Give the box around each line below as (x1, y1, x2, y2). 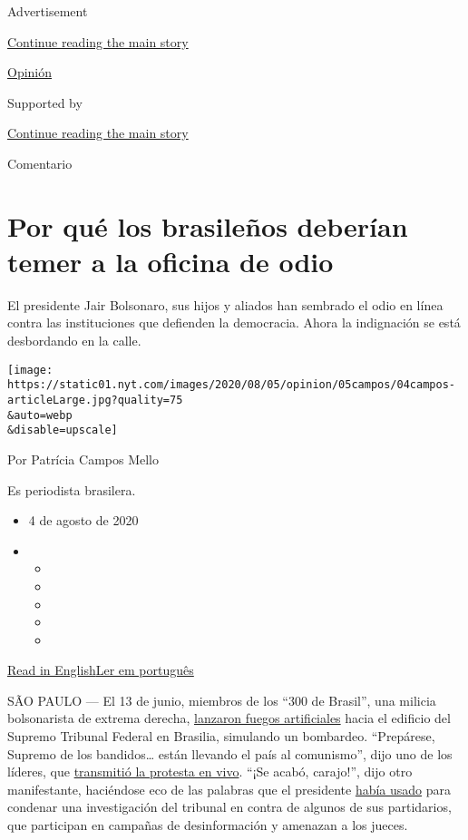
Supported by (7, 93, 83, 112)
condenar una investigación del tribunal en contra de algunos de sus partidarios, (7, 797, 452, 816)
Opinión (7, 63, 53, 82)
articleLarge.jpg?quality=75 (7, 393, 183, 406)
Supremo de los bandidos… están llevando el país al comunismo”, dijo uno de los (7, 744, 453, 763)
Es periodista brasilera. (7, 480, 136, 499)
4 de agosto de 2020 (28, 511, 139, 530)
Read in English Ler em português (7, 660, 194, 679)
